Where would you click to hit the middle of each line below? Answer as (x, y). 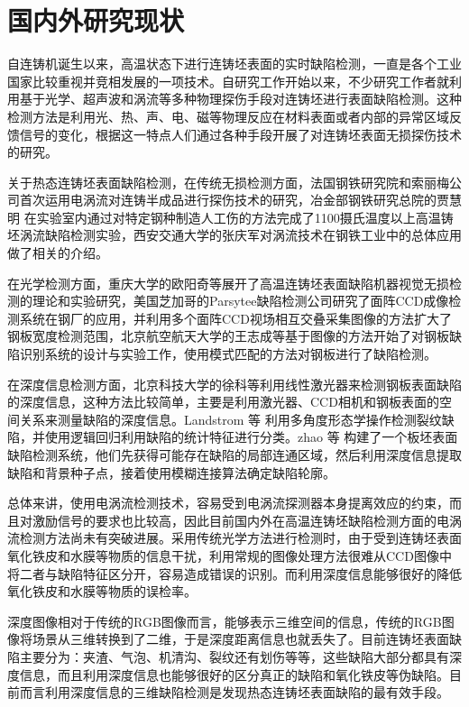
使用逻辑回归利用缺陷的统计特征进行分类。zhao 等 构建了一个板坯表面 (251, 437)
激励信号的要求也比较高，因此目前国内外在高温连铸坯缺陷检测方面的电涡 (247, 520)
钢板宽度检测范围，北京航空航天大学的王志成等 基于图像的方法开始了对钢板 (228, 336)
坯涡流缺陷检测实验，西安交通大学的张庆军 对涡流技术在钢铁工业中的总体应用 (234, 235)
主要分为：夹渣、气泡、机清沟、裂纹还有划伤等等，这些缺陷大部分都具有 (234, 656)
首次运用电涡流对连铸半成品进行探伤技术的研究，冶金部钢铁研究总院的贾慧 (240, 200)
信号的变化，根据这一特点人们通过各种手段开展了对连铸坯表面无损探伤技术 (240, 134)
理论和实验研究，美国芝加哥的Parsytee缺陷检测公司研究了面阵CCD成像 (240, 301)
